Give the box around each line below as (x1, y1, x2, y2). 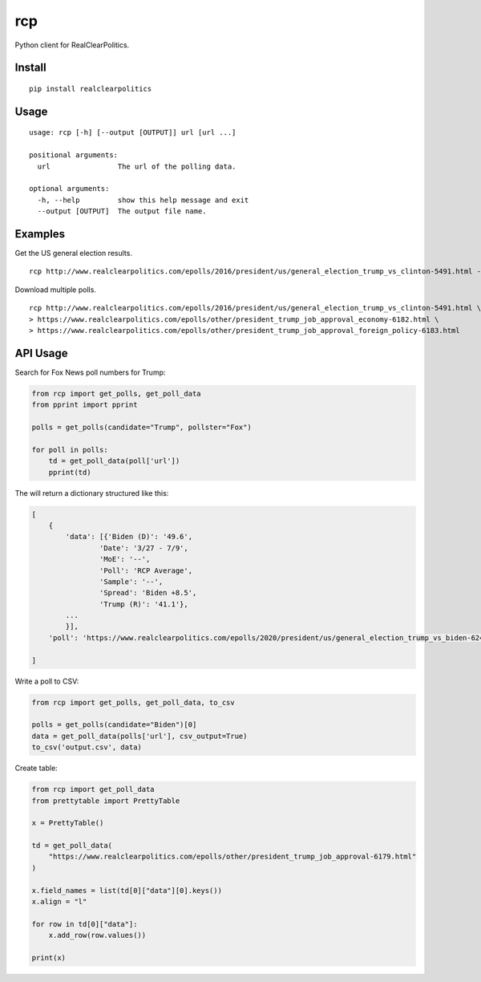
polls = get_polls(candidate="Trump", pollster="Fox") (31, 423, 252, 432)
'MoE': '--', (99, 554, 151, 564)
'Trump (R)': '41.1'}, (99, 599, 188, 609)
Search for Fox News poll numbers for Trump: (14, 367, 166, 377)
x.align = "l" (31, 897, 87, 907)
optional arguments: (29, 185, 110, 193)
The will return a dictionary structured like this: (14, 488, 169, 497)
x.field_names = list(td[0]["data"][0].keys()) (31, 886, 222, 895)
